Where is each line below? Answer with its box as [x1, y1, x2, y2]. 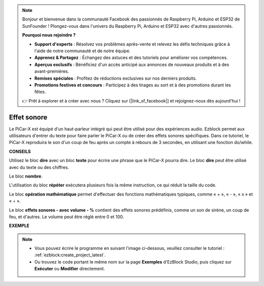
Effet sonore [9, 113, 47, 122]
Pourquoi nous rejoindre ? [22, 32, 76, 38]
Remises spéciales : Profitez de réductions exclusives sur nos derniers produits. [34, 75, 197, 81]
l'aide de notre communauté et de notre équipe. [34, 48, 131, 54]
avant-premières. [34, 68, 69, 74]
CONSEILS [9, 148, 31, 154]
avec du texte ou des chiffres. [9, 164, 69, 170]
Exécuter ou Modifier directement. [34, 266, 105, 272]
